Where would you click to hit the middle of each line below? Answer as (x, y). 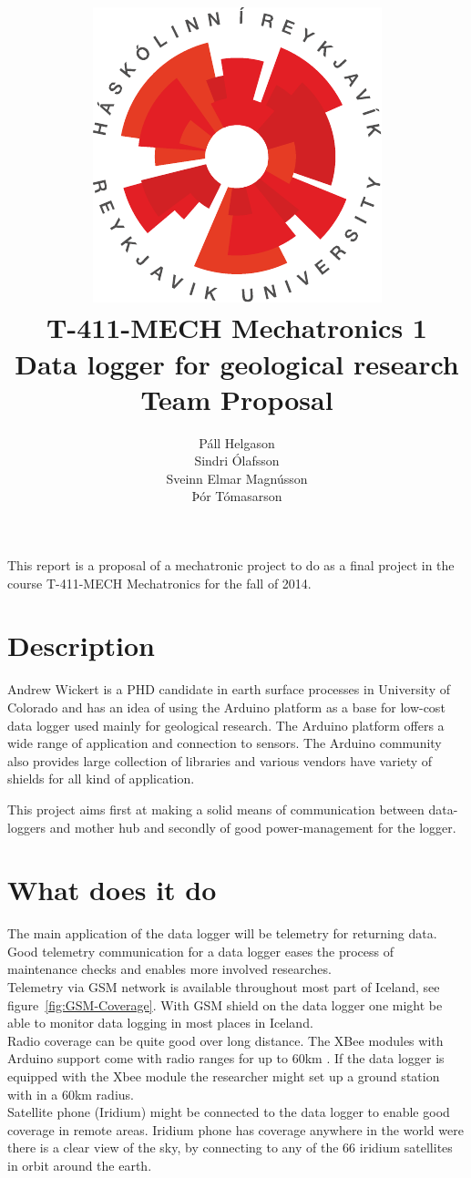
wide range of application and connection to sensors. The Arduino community (225, 743)
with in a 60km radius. (71, 1094)
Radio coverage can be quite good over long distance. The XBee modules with (225, 1040)
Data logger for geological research (237, 363)
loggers (27, 827)
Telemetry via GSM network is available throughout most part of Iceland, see (224, 987)
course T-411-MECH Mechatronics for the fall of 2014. (159, 583)
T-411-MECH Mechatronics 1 (237, 328)
